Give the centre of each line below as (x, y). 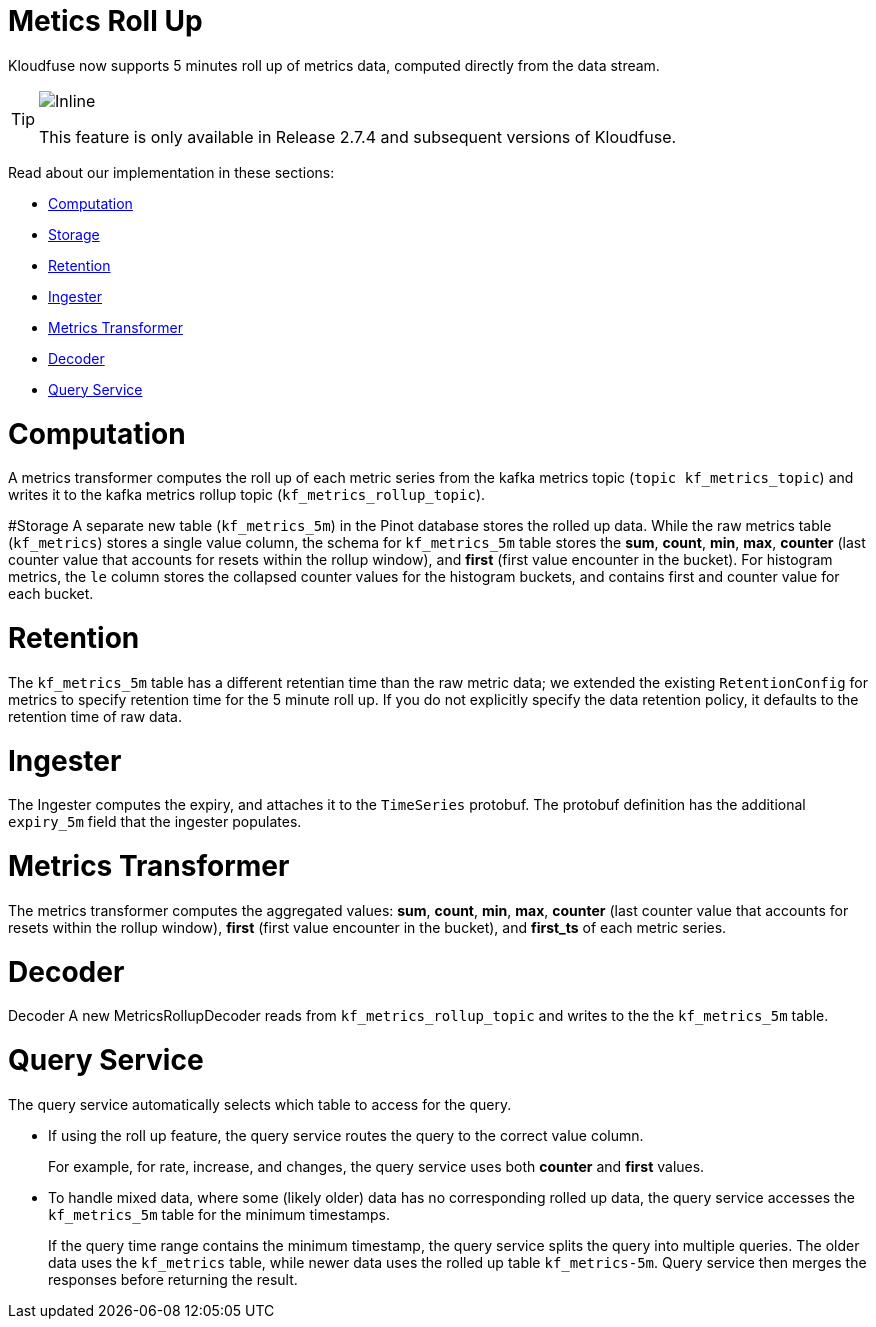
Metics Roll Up (105, 21)
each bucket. (51, 594)
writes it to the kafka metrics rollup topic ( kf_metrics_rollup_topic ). (247, 495)
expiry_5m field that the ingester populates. (155, 822)
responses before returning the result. (173, 1279)
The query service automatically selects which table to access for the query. (260, 1104)
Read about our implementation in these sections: (171, 172)
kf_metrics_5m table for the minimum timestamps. (219, 1214)
